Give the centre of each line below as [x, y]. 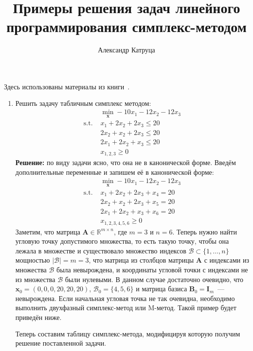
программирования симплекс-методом [126, 26]
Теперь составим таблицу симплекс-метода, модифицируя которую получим [128, 333]
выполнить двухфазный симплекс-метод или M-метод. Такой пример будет [126, 308]
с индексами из [226, 260]
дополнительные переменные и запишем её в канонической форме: [115, 172]
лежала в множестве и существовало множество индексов [101, 250]
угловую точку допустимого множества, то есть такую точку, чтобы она [122, 241]
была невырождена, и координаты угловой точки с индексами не [152, 270]
